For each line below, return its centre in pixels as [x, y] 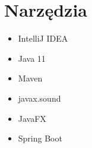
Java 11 [32, 58]
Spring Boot [40, 138]
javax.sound [39, 98]
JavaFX [32, 118]
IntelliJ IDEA [43, 38]
